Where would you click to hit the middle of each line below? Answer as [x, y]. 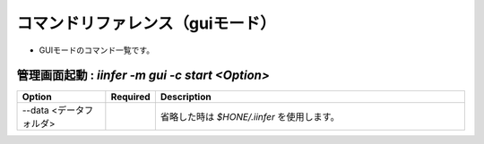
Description [186, 97]
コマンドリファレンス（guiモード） [147, 23]
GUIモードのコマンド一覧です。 [97, 50]
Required [131, 97]
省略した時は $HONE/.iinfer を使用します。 [250, 117]
